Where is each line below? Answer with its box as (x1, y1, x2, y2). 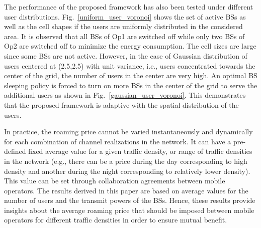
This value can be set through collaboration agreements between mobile (4, 175, 225, 186)
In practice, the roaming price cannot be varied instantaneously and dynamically (4, 126, 253, 137)
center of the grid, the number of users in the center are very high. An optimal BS (4, 70, 257, 81)
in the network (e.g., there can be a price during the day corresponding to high (4, 155, 247, 166)
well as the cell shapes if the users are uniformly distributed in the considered (4, 21, 243, 32)
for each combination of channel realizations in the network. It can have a (4, 136, 231, 146)
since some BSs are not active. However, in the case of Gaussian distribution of (4, 50, 247, 61)
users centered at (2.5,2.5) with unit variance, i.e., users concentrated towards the (4, 60, 255, 71)
